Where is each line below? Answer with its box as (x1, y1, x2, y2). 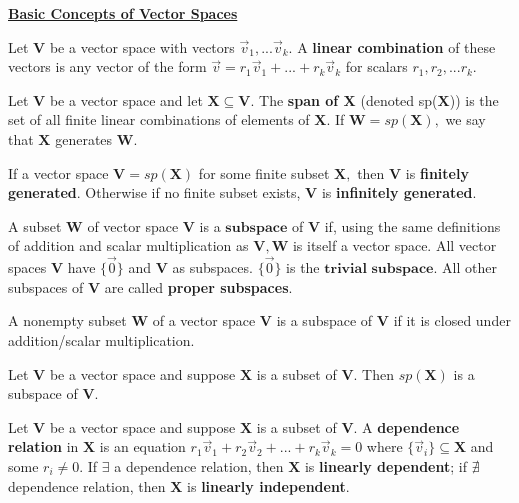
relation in (8, 436, 79, 457)
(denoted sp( (360, 89, 438, 110)
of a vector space (152, 310, 256, 331)
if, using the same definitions (324, 215, 501, 236)
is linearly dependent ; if (304, 455, 467, 476)
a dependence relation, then (114, 455, 284, 476)
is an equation (99, 436, 186, 457)
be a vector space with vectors (49, 36, 235, 57)
